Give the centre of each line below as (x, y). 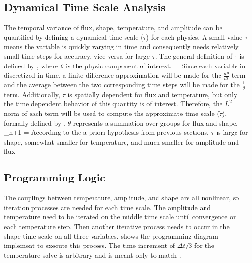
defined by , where (31, 65)
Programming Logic (55, 177)
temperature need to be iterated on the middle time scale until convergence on (120, 217)
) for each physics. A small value (194, 37)
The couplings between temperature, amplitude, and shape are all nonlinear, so (122, 198)
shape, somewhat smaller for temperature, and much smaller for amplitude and (122, 141)
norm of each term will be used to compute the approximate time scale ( (112, 113)
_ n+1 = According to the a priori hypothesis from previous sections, (106, 132)
